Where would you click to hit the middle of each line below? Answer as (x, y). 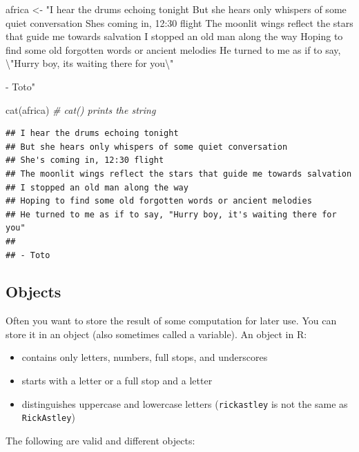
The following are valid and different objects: (100, 440)
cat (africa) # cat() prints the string (81, 109)
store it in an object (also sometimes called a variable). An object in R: (156, 334)
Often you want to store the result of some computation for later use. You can (171, 321)
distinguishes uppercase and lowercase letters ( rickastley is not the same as (185, 403)
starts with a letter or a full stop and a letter (117, 381)
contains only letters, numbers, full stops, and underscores (145, 357)
